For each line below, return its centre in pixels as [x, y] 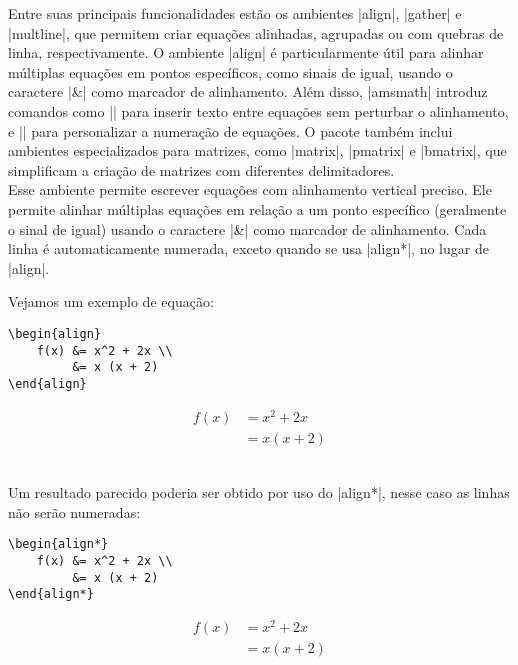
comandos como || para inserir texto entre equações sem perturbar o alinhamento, [258, 110]
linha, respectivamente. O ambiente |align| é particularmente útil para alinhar [246, 52]
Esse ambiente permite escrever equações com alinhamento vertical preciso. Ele [250, 189]
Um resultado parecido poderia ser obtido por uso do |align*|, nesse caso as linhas [259, 492]
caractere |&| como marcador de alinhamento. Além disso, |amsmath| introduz [248, 91]
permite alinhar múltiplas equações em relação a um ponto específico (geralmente [257, 208]
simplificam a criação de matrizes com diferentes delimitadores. [201, 169]
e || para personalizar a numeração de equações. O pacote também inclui [230, 130]
